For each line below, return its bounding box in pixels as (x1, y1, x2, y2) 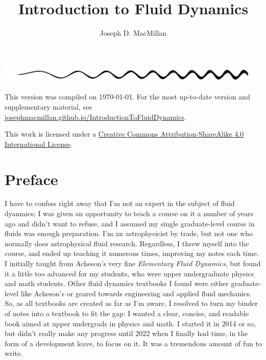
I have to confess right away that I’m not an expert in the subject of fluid (5, 198, 235, 209)
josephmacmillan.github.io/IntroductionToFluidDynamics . (5, 111, 186, 122)
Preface (5, 168, 58, 189)
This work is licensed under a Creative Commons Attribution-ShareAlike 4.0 (5, 128, 244, 139)
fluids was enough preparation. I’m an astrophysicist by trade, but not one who (5, 228, 253, 239)
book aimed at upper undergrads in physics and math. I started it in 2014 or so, (5, 318, 256, 328)
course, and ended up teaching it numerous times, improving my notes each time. (5, 248, 259, 259)
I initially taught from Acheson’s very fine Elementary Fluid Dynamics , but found (5, 258, 261, 268)
